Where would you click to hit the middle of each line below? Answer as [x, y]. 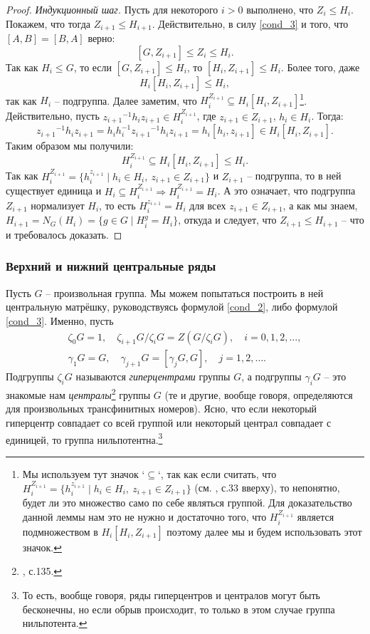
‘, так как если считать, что [217, 473]
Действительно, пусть [53, 116]
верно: [101, 38]
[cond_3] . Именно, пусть [60, 320]
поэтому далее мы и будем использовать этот [264, 531]
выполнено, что [280, 9]
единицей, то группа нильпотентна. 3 [84, 438]
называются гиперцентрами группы [153, 376]
